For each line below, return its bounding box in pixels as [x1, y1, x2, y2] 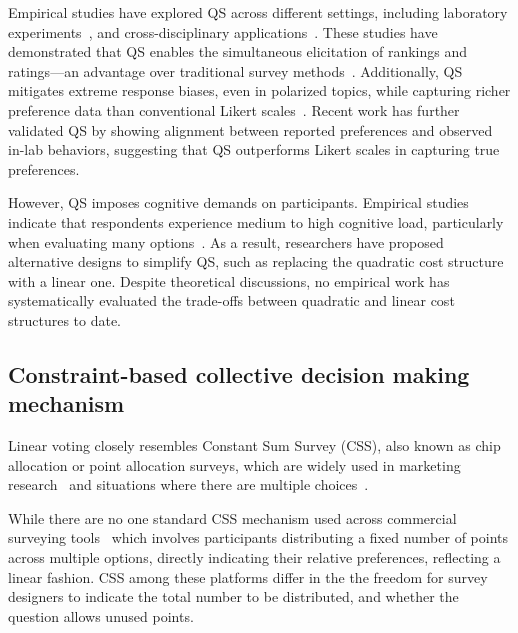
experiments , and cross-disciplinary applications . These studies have [8, 21, 438, 42]
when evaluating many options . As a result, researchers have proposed [8, 231, 444, 252]
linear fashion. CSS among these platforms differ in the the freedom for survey [8, 566, 488, 587]
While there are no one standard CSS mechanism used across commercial [8, 507, 457, 528]
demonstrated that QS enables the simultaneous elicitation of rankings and [8, 41, 467, 62]
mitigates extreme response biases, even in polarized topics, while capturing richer [8, 80, 511, 101]
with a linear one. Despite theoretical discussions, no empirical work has [8, 270, 450, 291]
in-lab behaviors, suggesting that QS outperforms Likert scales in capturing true [8, 139, 500, 160]
